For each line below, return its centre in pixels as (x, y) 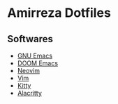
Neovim (29, 71)
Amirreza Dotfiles (59, 13)
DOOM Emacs (37, 63)
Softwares (30, 39)
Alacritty (29, 93)
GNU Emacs (35, 56)
